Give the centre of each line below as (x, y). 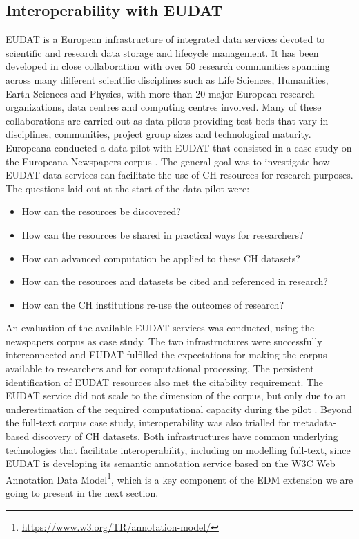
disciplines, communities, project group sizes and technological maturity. (158, 134)
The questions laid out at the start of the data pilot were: (128, 188)
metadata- (314, 422)
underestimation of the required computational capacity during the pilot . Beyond (179, 409)
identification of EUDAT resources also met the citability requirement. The (165, 382)
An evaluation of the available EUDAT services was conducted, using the (160, 328)
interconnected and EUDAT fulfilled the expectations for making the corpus (166, 355)
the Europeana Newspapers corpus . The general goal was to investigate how (168, 161)
